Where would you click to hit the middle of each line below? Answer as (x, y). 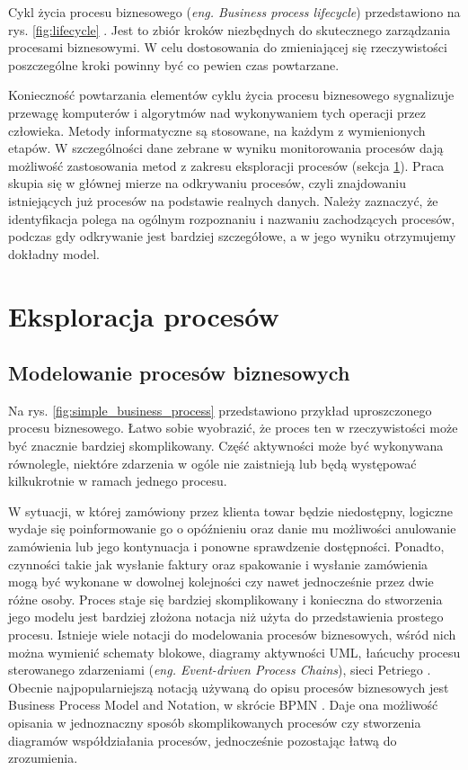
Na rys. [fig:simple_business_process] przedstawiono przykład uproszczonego (220, 410)
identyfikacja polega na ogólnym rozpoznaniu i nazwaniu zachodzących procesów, (232, 218)
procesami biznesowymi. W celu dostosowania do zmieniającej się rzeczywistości (228, 47)
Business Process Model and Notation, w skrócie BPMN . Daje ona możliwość (223, 705)
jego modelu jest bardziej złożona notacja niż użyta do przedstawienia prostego (226, 617)
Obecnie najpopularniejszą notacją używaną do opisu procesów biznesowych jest (229, 687)
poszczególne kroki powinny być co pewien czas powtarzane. (174, 64)
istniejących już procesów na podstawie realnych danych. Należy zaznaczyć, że (223, 200)
